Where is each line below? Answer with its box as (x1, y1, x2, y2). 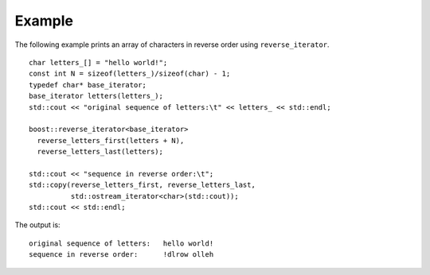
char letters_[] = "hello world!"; (29, 58, 168, 67)
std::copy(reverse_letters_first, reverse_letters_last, (29, 180, 256, 190)
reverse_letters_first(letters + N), (37, 136, 185, 145)
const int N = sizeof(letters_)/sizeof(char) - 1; (29, 69, 231, 79)
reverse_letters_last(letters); (37, 147, 163, 157)
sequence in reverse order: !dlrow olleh (29, 250, 214, 259)
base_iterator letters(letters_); (29, 91, 163, 101)
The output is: (14, 220, 61, 230)
